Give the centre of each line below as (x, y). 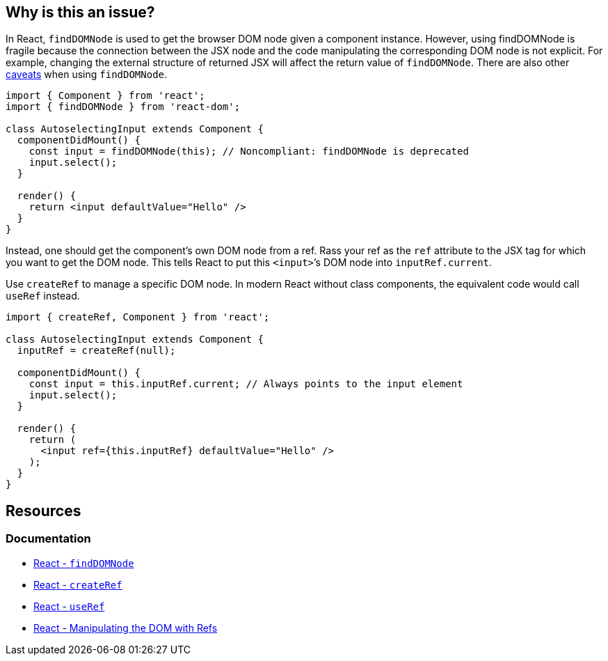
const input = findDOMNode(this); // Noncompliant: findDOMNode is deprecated (249, 151)
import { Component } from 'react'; (105, 96)
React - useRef (69, 606)
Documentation (48, 539)
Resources (43, 511)
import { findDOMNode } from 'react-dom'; (123, 107)
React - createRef (78, 584)
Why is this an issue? (80, 12)
